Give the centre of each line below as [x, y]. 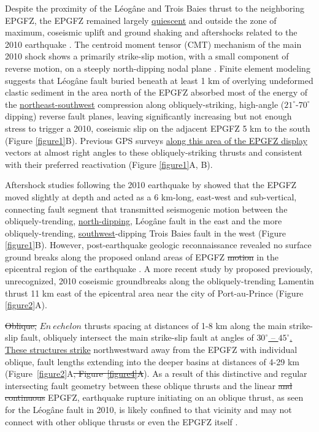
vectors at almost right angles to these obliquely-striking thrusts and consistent [154, 152]
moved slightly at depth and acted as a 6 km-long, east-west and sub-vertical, [151, 196]
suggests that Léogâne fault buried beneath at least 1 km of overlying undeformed [159, 80]
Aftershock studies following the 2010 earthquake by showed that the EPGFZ [151, 185]
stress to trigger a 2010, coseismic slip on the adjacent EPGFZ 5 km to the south [158, 128]
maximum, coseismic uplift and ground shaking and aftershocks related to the [151, 32]
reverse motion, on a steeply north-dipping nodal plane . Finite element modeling [158, 68]
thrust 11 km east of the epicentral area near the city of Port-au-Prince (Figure [154, 293]
